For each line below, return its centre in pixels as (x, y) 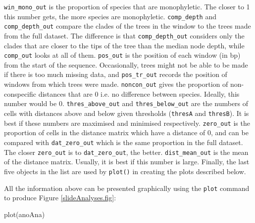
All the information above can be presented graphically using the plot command (127, 188)
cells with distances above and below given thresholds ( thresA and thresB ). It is (127, 113)
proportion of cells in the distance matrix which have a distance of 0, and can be (126, 132)
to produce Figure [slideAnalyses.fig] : (60, 198)
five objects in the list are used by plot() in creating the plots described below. (125, 171)
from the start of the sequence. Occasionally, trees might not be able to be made (126, 64)
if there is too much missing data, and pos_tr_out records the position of (116, 74)
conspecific (20, 93)
